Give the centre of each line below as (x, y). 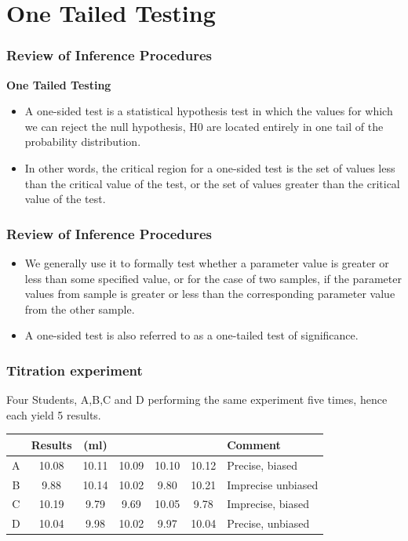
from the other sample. (80, 309)
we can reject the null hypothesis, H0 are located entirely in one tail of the (204, 126)
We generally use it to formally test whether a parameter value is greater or (207, 262)
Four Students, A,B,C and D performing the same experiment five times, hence (197, 399)
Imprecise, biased (268, 504)
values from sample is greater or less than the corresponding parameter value (210, 294)
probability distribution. (83, 142)
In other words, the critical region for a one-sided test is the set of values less (210, 167)
